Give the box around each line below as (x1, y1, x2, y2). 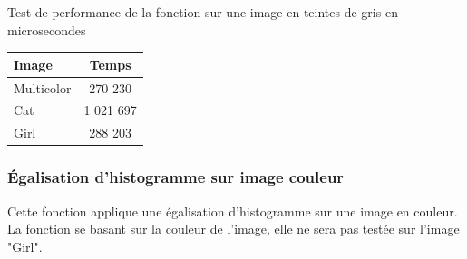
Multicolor (14, 78, 72, 97)
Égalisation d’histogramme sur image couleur (7, 166, 345, 188)
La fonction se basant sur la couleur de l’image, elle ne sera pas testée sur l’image (7, 219, 460, 238)
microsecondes (7, 20, 86, 39)
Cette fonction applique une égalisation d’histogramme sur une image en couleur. (7, 201, 458, 220)
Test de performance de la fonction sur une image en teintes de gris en (7, 3, 398, 21)
